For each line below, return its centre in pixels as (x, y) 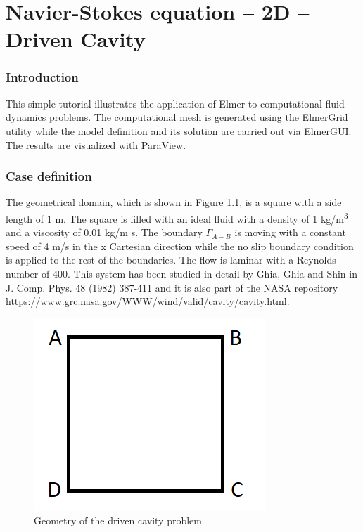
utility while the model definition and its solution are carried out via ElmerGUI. (179, 130)
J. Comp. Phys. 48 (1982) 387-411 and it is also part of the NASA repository (172, 287)
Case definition (49, 176)
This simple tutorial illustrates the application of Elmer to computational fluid (175, 103)
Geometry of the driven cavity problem (118, 520)
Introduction (42, 77)
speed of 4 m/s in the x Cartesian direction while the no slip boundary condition (180, 246)
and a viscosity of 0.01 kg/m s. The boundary (104, 232)
